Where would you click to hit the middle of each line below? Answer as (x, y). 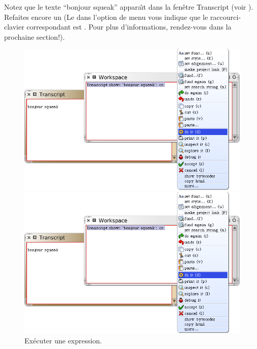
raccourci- (226, 17)
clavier (14, 27)
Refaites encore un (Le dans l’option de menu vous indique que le (106, 17)
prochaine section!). (35, 36)
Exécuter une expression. (63, 340)
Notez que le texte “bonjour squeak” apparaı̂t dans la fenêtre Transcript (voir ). (129, 7)
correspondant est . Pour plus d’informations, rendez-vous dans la (129, 27)
